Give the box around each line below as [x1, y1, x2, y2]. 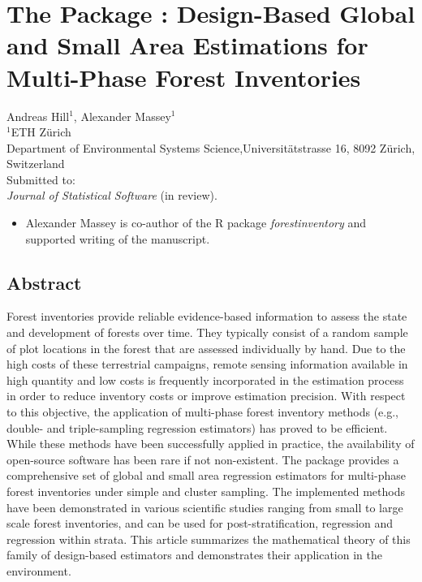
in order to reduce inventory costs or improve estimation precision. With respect [6, 387, 406, 404]
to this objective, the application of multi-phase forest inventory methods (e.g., [6, 403, 399, 420]
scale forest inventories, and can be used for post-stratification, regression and [6, 515, 394, 532]
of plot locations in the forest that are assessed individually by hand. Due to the [6, 339, 406, 356]
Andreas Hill [6, 107, 70, 124]
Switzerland [6, 155, 65, 172]
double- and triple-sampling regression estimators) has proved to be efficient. [6, 419, 388, 436]
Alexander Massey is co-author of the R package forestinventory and [25, 214, 367, 231]
